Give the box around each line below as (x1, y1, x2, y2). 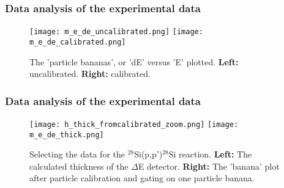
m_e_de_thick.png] (29, 130, 104, 139)
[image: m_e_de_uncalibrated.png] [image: (29, 27, 203, 37)
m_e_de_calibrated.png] (29, 37, 126, 46)
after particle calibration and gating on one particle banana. (29, 172, 255, 184)
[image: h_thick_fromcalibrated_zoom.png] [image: (29, 120, 239, 129)
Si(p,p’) (134, 148, 163, 161)
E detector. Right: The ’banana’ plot (138, 159, 280, 172)
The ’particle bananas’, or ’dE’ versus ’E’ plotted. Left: (29, 55, 239, 68)
